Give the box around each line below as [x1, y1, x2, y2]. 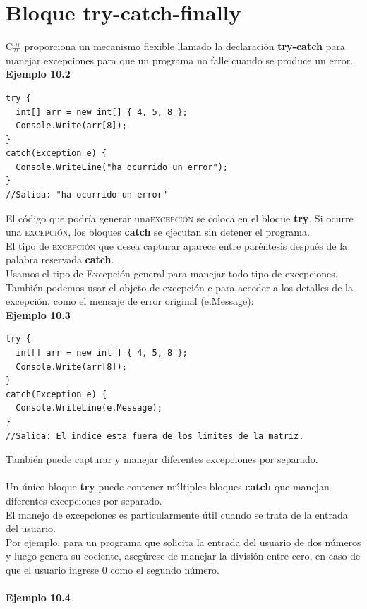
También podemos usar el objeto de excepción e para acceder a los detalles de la [6, 279, 353, 294]
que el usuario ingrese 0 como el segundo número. [6, 562, 219, 577]
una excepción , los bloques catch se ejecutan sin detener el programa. [6, 224, 310, 239]
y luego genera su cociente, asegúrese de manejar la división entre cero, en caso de [6, 548, 361, 563]
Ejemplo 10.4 [6, 590, 71, 605]
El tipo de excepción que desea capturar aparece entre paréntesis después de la [6, 238, 348, 253]
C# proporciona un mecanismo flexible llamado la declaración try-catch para [6, 39, 345, 54]
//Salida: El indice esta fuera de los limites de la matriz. [6, 430, 304, 441]
